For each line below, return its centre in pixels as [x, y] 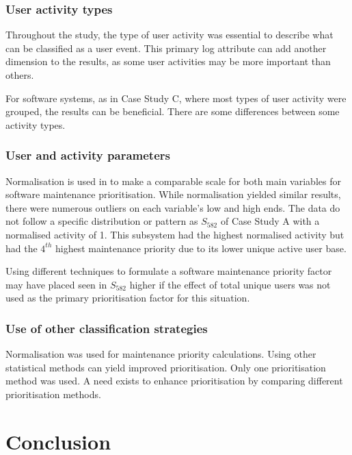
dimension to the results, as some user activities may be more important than [168, 61]
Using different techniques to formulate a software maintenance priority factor [169, 271]
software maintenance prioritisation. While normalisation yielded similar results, [173, 194]
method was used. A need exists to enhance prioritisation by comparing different [174, 381]
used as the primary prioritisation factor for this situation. [128, 298]
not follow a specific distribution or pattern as [102, 221]
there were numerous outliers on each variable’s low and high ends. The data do [173, 207]
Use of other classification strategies [107, 328]
